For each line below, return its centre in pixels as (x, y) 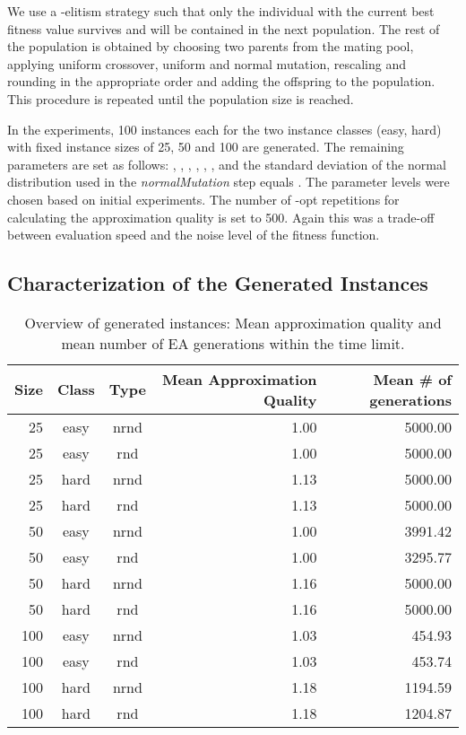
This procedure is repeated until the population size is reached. (181, 98)
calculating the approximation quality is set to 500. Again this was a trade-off (221, 217)
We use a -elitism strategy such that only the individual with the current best (221, 11)
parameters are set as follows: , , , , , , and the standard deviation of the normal (227, 164)
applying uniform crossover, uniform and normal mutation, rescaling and (207, 63)
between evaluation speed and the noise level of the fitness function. (194, 235)
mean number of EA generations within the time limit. (233, 343)
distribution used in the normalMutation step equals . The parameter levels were (229, 182)
